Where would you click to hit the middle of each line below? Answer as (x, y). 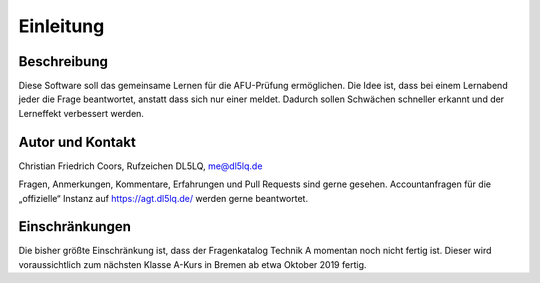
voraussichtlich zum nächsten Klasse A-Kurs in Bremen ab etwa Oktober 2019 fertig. (192, 264)
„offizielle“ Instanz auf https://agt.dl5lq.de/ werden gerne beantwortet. (163, 198)
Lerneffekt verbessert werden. (81, 113)
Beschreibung (63, 61)
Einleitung (61, 26)
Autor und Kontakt (77, 141)
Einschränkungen (75, 226)
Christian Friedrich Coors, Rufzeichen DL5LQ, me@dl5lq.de (140, 166)
